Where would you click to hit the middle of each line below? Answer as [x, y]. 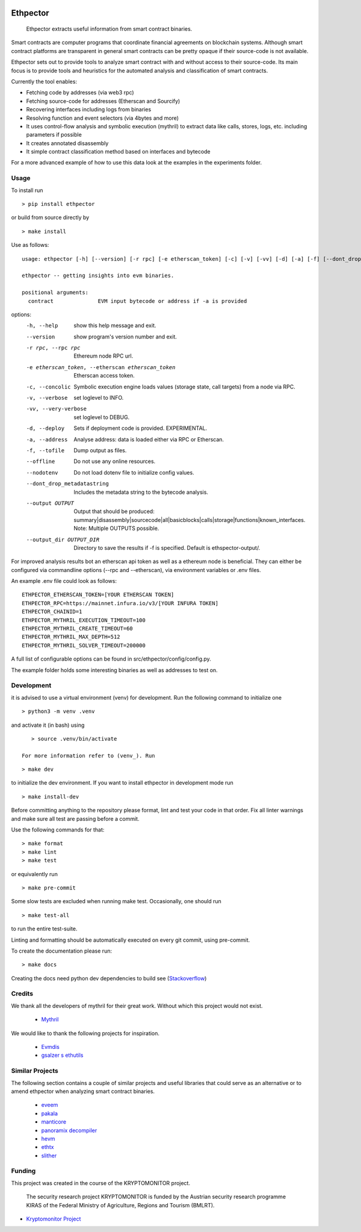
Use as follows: [30, 245]
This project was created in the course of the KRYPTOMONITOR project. [101, 1183]
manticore [54, 1122]
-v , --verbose [47, 398]
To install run [27, 190]
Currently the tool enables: [44, 81]
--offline [41, 462]
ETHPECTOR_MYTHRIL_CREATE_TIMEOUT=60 [78, 629]
